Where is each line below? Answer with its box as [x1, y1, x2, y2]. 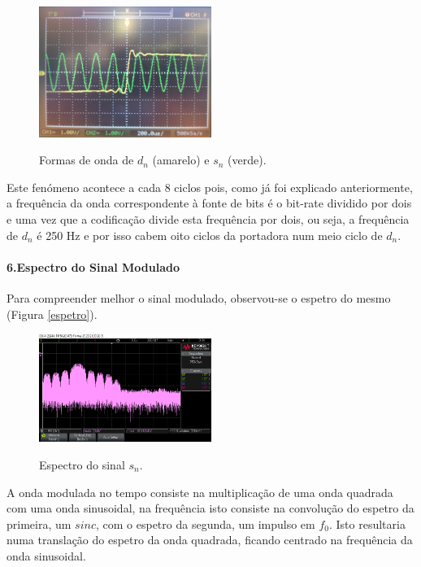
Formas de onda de [39, 151, 134, 168]
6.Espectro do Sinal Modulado [7, 258, 180, 275]
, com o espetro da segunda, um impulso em [95, 515, 315, 532]
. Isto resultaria [328, 515, 406, 532]
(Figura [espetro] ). [7, 305, 98, 322]
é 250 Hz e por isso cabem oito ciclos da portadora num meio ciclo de [37, 226, 383, 243]
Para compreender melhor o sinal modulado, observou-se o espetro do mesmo [7, 289, 391, 306]
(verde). [228, 151, 267, 168]
